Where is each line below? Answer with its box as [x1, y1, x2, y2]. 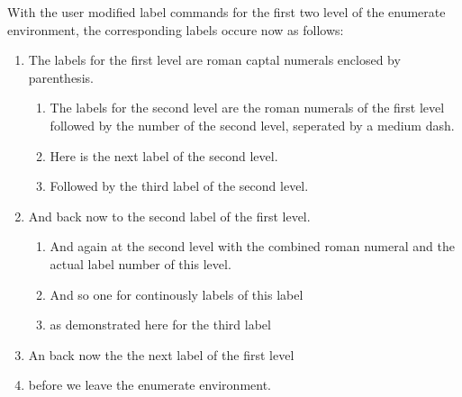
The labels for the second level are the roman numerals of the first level [50, 98, 445, 117]
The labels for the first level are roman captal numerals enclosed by [28, 50, 401, 69]
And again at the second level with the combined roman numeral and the [50, 237, 455, 256]
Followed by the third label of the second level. [50, 176, 309, 195]
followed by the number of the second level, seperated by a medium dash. [50, 115, 455, 134]
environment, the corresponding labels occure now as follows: [7, 20, 344, 39]
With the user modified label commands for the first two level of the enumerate [7, 3, 446, 21]
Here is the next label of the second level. [50, 146, 278, 165]
